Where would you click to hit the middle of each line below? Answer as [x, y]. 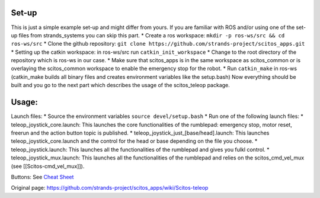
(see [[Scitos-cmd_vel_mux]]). [48, 166]
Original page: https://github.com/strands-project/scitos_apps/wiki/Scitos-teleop [110, 188]
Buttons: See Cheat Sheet [42, 177]
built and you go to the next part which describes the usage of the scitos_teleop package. [121, 85]
